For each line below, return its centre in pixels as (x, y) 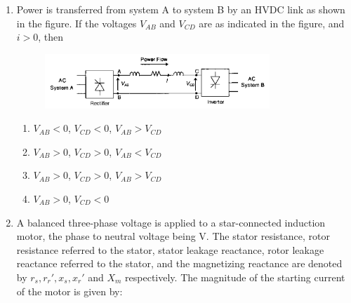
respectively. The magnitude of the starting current (235, 277)
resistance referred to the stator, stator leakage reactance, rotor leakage (170, 249)
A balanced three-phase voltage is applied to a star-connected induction (171, 222)
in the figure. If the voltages (77, 23)
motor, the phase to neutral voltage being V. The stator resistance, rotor (173, 236)
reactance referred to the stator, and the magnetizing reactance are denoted (179, 263)
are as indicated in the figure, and (272, 23)
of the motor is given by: (69, 291)
